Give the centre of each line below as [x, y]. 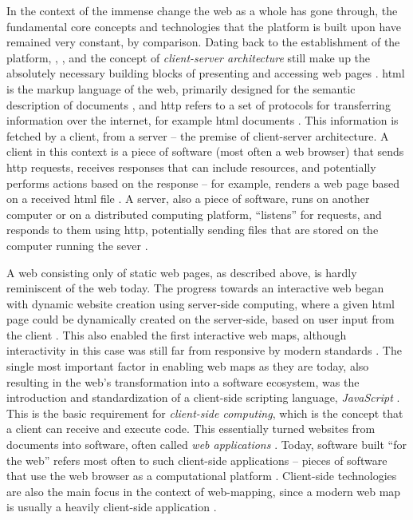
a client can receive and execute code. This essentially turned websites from [191, 429]
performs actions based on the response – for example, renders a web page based [203, 183]
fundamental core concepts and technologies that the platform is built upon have [204, 26]
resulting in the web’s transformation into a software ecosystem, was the [183, 381]
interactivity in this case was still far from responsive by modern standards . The [204, 350]
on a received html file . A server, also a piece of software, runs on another [188, 198]
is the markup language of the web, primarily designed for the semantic [181, 88]
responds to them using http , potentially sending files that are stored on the [193, 230]
